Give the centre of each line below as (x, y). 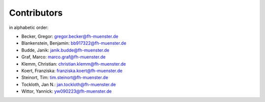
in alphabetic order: (29, 27)
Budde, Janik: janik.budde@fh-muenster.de (66, 50)
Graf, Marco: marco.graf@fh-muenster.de (63, 57)
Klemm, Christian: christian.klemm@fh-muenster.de (74, 64)
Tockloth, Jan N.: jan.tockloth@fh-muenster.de (69, 84)
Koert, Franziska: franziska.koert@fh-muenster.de (72, 71)
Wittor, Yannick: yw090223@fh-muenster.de (66, 91)
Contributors (36, 13)
